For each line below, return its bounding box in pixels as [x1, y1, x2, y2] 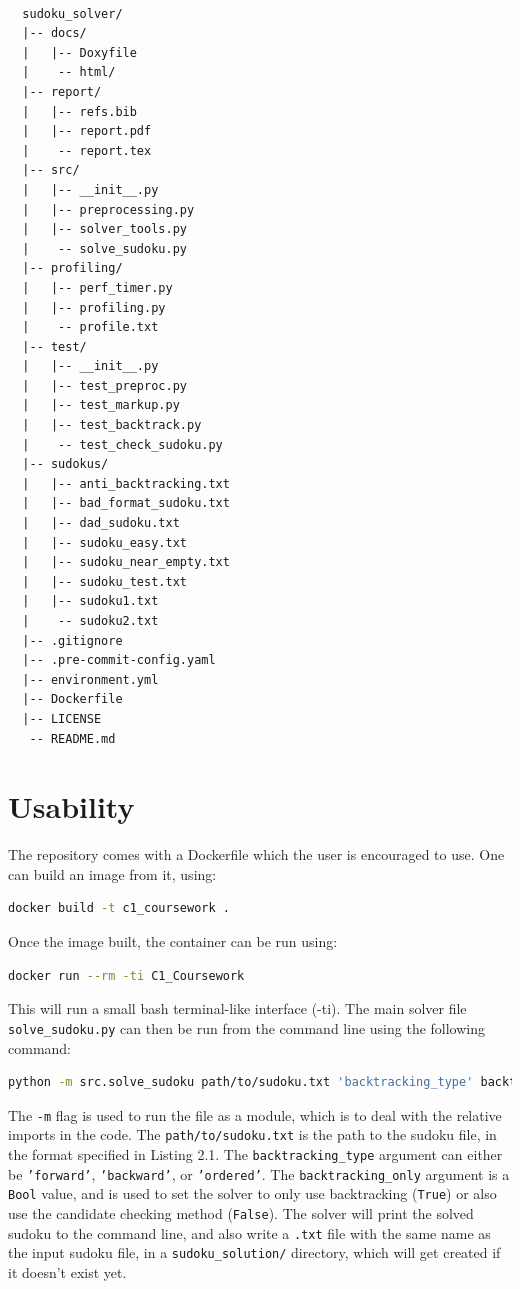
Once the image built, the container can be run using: [8, 931, 338, 952]
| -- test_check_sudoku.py [22, 437, 223, 452]
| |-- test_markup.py [22, 398, 180, 413]
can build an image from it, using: [8, 863, 217, 884]
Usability [8, 786, 135, 827]
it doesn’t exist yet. [8, 1261, 127, 1282]
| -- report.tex [22, 143, 152, 158]
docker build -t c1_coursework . [8, 901, 230, 916]
